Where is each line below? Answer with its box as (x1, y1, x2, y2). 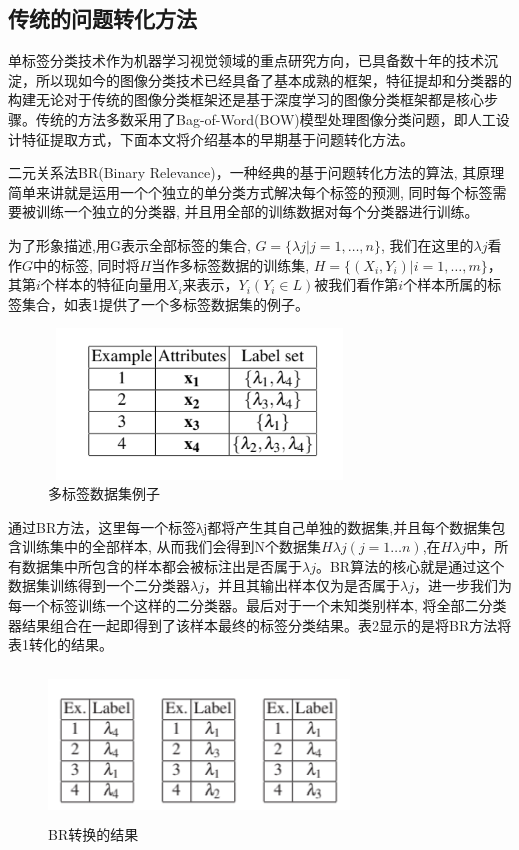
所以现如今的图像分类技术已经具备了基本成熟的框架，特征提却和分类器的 (35, 69, 512, 90)
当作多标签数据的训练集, (151, 254, 310, 275)
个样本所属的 (403, 274, 488, 295)
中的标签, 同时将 (33, 254, 140, 275)
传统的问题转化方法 (8, 3, 197, 34)
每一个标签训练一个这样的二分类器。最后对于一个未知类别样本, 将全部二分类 (8, 595, 507, 616)
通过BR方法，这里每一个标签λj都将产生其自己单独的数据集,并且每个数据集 (8, 516, 492, 537)
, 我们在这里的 (381, 234, 474, 255)
